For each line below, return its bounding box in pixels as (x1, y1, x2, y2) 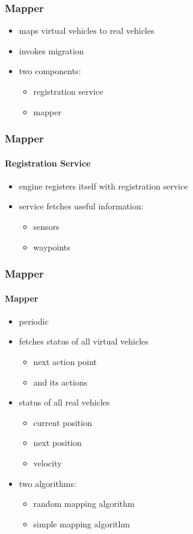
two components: (19, 65, 81, 77)
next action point (33, 355, 97, 368)
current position (33, 416, 92, 428)
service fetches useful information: (19, 200, 144, 212)
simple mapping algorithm (33, 517, 130, 530)
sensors (33, 220, 60, 233)
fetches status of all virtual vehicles (19, 335, 149, 348)
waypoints (33, 240, 70, 253)
